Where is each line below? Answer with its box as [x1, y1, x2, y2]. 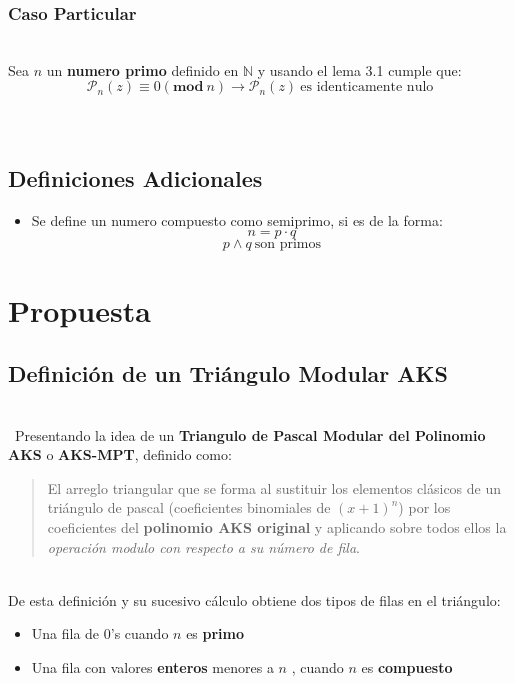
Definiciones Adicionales [8, 162, 263, 193]
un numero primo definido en [46, 59, 239, 80]
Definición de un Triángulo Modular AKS [8, 358, 448, 389]
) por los [398, 497, 451, 518]
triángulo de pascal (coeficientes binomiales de [47, 497, 331, 518]
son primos [254, 237, 322, 252]
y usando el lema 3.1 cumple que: [257, 59, 462, 80]
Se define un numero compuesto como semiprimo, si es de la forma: [31, 209, 443, 230]
